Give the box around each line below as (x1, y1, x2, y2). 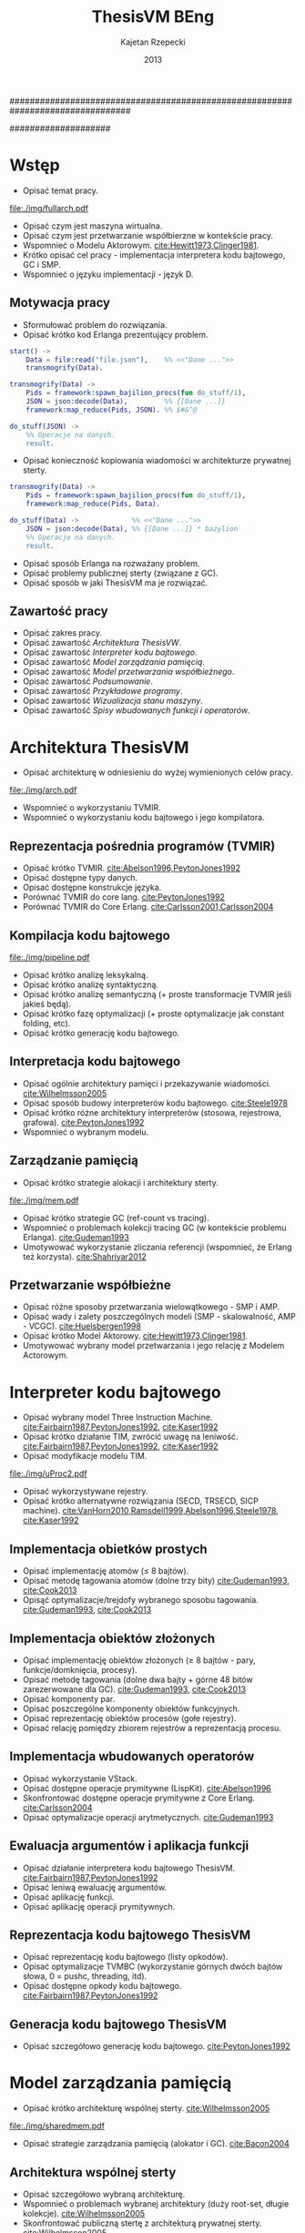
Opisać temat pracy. (22, 185, 98, 196)
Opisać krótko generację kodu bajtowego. (22, 1027, 180, 1038)
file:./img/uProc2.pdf (9, 1468, 88, 1479)
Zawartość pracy (9, 603, 108, 618)
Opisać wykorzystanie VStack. (22, 1773, 138, 1784)
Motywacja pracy (9, 295, 111, 311)
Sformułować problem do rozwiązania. (22, 319, 168, 330)
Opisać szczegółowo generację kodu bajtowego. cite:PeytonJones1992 (22, 2041, 291, 2052)
